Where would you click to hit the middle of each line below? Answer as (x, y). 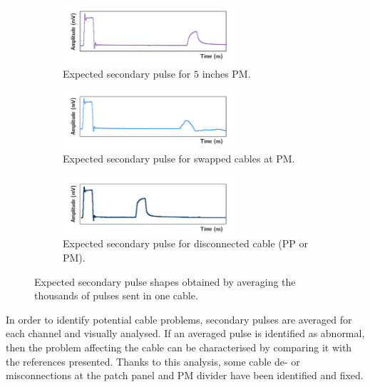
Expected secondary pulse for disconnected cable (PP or (185, 243)
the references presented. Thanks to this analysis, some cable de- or (153, 361)
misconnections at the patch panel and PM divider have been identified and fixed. (185, 375)
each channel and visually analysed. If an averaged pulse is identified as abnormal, (185, 333)
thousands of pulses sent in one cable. (116, 295)
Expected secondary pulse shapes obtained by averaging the (165, 281)
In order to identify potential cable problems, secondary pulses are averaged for (179, 319)
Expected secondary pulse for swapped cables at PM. (179, 159)
